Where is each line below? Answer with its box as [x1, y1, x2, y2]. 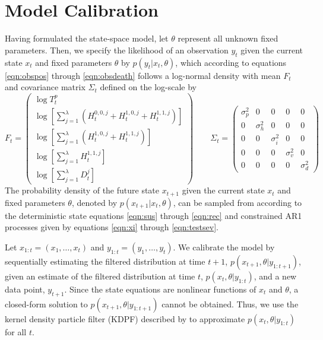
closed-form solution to [5, 297, 88, 310]
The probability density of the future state [5, 184, 160, 196]
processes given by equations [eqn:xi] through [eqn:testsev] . [5, 221, 218, 233]
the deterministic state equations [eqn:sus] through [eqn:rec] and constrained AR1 [5, 209, 302, 221]
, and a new [254, 269, 297, 282]
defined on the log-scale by [100, 81, 197, 93]
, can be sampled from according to [173, 196, 302, 208]
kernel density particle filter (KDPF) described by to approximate [5, 312, 245, 325]
